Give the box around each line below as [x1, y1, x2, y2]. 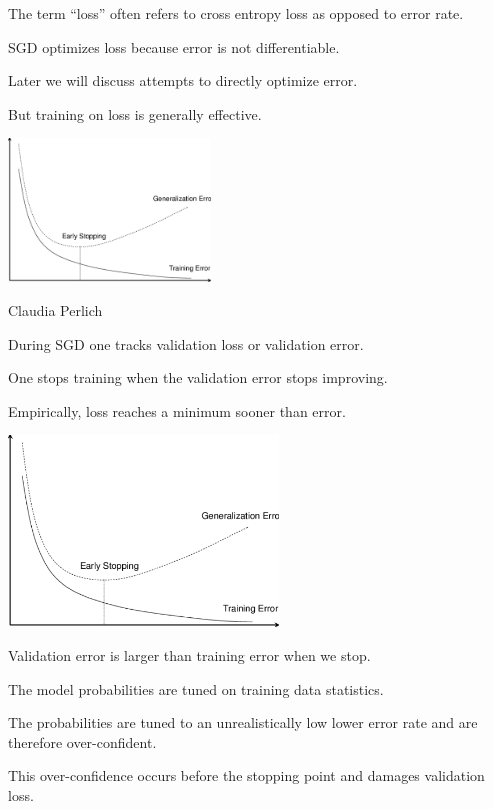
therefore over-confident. [8, 731, 157, 752]
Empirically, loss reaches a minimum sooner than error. [8, 400, 346, 421]
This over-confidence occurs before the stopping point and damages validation [8, 765, 485, 786]
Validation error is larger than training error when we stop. [8, 644, 371, 665]
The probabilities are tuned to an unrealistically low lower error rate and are [8, 712, 478, 733]
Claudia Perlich [8, 299, 103, 320]
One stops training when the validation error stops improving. [8, 367, 388, 388]
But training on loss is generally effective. [8, 103, 262, 124]
